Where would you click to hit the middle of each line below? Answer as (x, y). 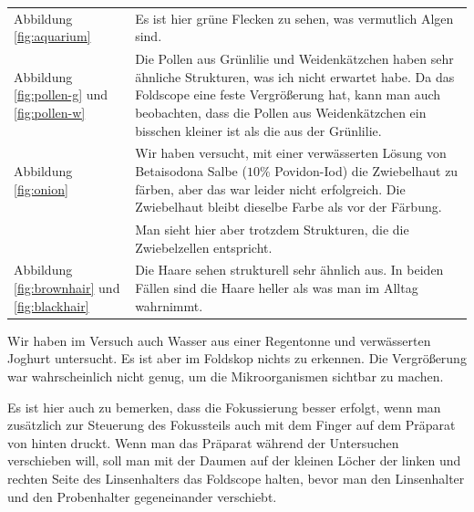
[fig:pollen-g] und (61, 94)
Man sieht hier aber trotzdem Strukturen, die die (272, 230)
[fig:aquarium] (52, 36)
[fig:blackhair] (52, 305)
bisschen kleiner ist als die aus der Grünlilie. (258, 130)
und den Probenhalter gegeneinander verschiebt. (142, 496)
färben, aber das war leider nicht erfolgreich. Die (270, 188)
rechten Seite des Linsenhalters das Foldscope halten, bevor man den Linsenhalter (236, 478)
